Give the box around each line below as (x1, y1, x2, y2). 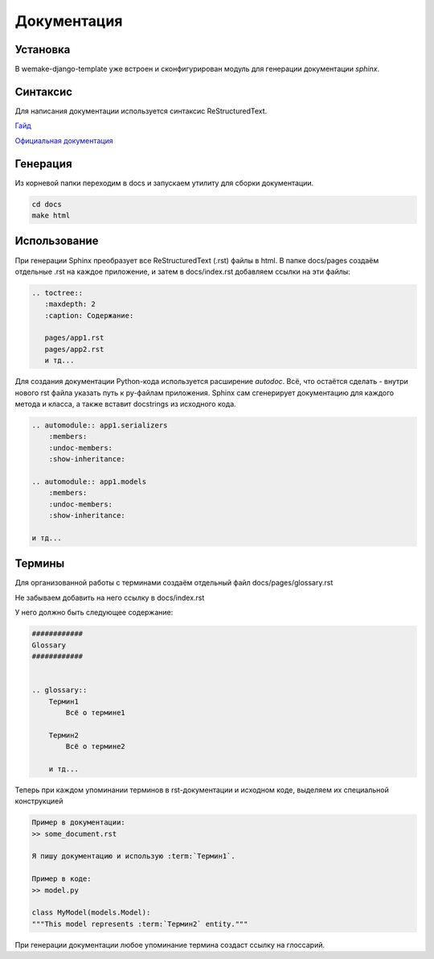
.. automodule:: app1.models (31, 477, 147, 486)
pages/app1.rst (44, 333, 104, 342)
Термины (14, 556, 65, 571)
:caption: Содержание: (44, 311, 134, 320)
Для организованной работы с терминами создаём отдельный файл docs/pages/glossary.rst (14, 578, 334, 588)
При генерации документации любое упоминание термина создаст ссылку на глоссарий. (14, 940, 325, 949)
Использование (14, 234, 99, 248)
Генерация (14, 157, 72, 171)
